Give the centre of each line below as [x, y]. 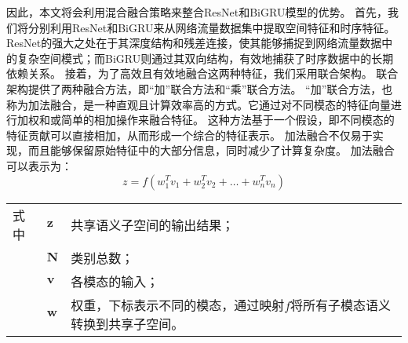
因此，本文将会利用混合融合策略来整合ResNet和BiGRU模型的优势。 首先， [197, 12]
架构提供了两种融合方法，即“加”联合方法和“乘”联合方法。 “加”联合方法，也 [200, 88]
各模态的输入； [115, 281]
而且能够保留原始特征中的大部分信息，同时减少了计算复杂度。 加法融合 [211, 150]
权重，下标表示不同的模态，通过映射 [178, 305]
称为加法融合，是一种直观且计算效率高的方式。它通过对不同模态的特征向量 [199, 104]
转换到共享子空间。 [127, 323]
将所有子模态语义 [341, 305]
